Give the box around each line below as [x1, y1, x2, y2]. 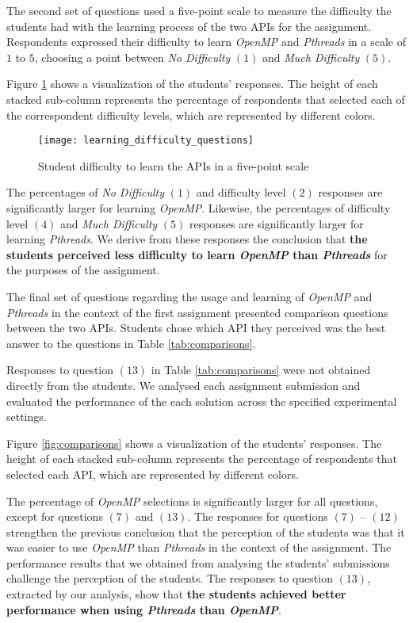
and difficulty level [196, 184, 286, 201]
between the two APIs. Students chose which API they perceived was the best [6, 319, 386, 336]
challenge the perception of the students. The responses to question [6, 570, 333, 587]
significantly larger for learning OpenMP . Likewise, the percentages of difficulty [6, 200, 391, 216]
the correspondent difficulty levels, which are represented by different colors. [6, 106, 376, 123]
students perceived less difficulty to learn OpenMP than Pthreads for [6, 246, 388, 262]
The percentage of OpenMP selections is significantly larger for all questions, [6, 492, 378, 509]
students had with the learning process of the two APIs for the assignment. [6, 17, 372, 34]
